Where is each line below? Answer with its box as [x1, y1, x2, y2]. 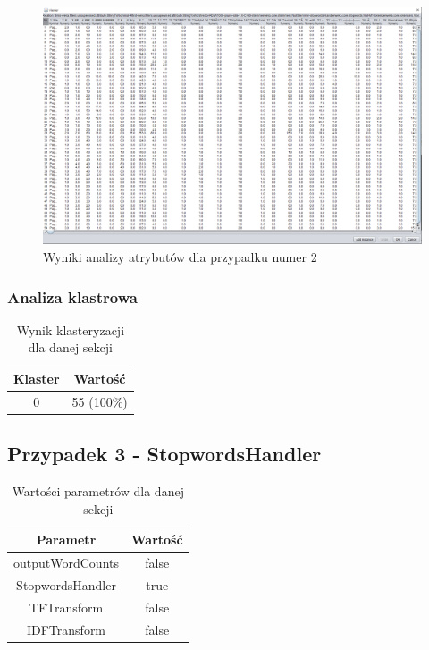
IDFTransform [26, 620, 106, 638]
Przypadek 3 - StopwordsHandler [7, 440, 322, 468]
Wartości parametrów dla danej [12, 482, 184, 501]
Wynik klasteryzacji [16, 320, 125, 339]
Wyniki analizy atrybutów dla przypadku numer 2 [43, 248, 317, 266]
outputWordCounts [13, 553, 119, 572]
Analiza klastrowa [7, 285, 138, 308]
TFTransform [29, 597, 104, 616]
